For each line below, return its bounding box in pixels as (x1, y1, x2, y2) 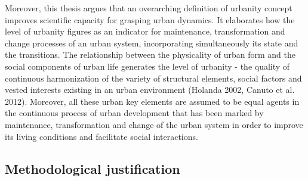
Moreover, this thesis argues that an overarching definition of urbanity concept (5, 2, 292, 14)
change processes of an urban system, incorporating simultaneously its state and (5, 36, 298, 49)
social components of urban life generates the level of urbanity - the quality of (5, 60, 290, 72)
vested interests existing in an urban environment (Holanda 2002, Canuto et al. (5, 83, 295, 96)
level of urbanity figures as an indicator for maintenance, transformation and (5, 25, 285, 38)
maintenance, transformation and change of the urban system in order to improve (5, 118, 303, 130)
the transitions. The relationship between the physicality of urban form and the (5, 48, 296, 61)
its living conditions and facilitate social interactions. (5, 130, 198, 142)
